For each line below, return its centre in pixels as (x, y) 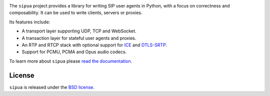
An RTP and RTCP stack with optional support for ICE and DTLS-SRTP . (94, 45)
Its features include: (30, 22)
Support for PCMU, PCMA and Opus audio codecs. (74, 52)
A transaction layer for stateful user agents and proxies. (79, 38)
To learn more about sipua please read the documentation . (71, 61)
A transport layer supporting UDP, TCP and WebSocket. (79, 31)
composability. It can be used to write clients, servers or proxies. (76, 13)
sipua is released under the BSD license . (52, 87)
